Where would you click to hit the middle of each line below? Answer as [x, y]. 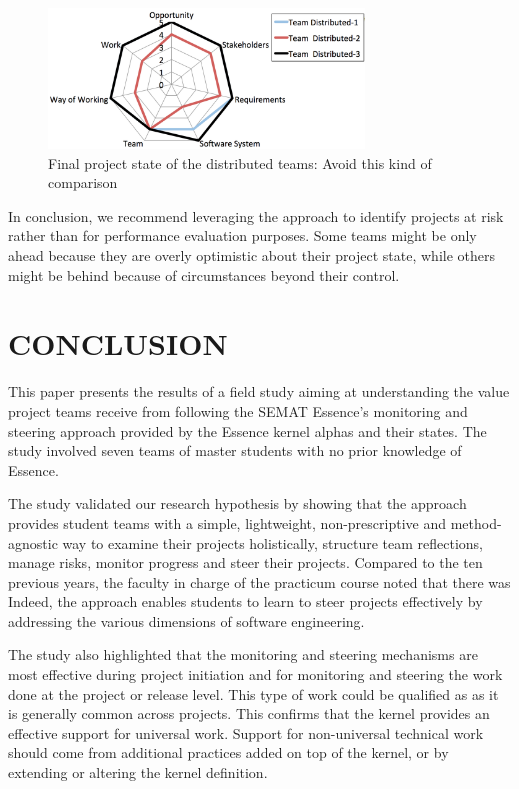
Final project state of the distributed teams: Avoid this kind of [240, 162]
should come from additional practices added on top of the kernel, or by [228, 752]
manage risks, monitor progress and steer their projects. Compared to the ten [245, 562]
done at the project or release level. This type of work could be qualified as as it [253, 693]
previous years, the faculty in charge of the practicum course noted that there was [259, 581]
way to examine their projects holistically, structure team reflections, [273, 542]
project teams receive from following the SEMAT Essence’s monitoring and [238, 410]
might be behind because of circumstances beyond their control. [204, 274]
